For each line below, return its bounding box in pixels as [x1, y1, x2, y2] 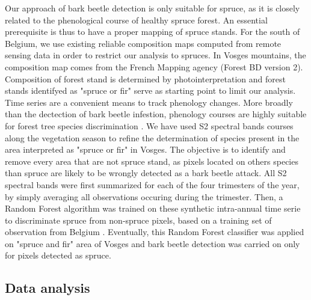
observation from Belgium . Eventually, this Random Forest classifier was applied [5, 225, 304, 238]
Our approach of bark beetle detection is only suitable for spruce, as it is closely [5, 2, 300, 14]
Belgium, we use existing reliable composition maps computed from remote [5, 37, 282, 49]
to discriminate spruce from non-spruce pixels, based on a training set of [5, 213, 272, 226]
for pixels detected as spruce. [5, 249, 111, 262]
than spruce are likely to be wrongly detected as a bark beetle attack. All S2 [5, 167, 287, 179]
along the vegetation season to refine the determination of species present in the [5, 131, 300, 144]
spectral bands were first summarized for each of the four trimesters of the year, [5, 178, 300, 191]
